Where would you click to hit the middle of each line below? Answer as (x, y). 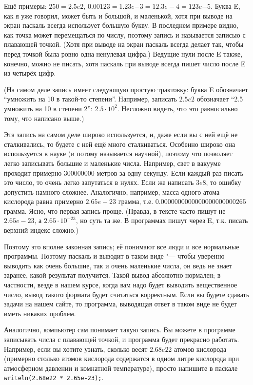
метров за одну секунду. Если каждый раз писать (170, 172)
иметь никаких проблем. (40, 313)
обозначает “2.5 (220, 99)
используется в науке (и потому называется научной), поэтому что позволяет (118, 153)
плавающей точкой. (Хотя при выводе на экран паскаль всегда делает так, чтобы (124, 44)
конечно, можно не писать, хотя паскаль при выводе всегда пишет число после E (125, 63)
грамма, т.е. (136, 201)
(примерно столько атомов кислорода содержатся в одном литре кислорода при (122, 358)
